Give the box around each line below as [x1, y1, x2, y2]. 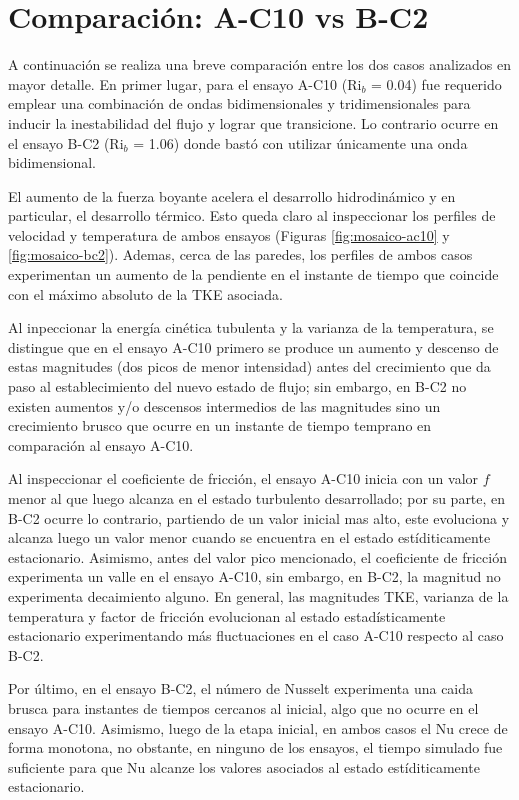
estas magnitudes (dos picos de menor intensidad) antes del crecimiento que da [8, 356, 491, 377]
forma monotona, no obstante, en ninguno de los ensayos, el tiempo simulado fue [8, 737, 503, 758]
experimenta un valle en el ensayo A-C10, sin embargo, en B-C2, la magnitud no [8, 566, 501, 587]
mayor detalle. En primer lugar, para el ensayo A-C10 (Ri [8, 73, 362, 94]
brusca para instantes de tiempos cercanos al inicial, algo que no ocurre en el [8, 697, 479, 718]
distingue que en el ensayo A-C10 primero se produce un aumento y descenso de [8, 336, 499, 357]
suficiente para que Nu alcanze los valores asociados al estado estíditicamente [8, 756, 480, 777]
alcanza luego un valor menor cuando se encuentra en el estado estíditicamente [8, 527, 491, 548]
